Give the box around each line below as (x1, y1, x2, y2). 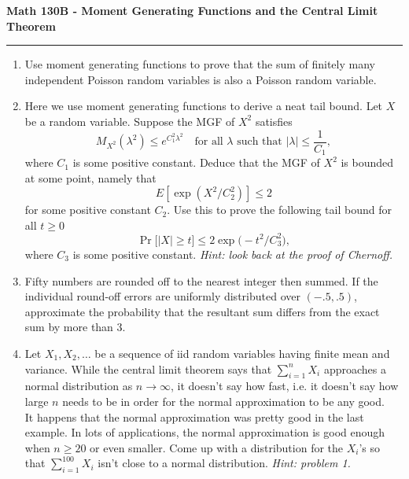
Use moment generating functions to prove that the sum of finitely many (24, 56, 375, 72)
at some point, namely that (24, 169, 157, 186)
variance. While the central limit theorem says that (24, 360, 272, 377)
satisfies (255, 112, 293, 129)
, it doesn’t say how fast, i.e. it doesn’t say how (170, 378, 399, 394)
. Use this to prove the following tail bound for (167, 201, 392, 218)
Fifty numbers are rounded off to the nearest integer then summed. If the (24, 272, 378, 289)
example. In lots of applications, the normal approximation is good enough (24, 424, 385, 440)
